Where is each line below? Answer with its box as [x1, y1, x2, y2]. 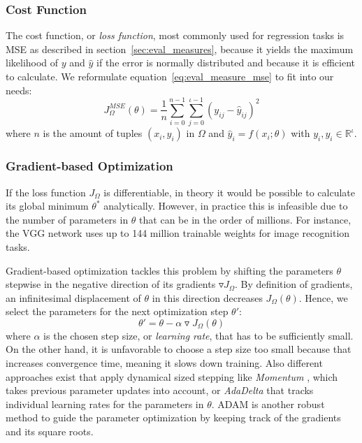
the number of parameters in [6, 212, 129, 226]
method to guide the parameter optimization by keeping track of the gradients [6, 410, 341, 425]
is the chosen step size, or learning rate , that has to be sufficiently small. [43, 328, 354, 342]
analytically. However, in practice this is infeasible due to [103, 198, 348, 213]
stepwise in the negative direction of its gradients [6, 277, 216, 291]
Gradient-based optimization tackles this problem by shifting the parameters [6, 263, 333, 277]
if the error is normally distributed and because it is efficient [96, 55, 356, 70]
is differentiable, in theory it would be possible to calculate [103, 184, 355, 199]
